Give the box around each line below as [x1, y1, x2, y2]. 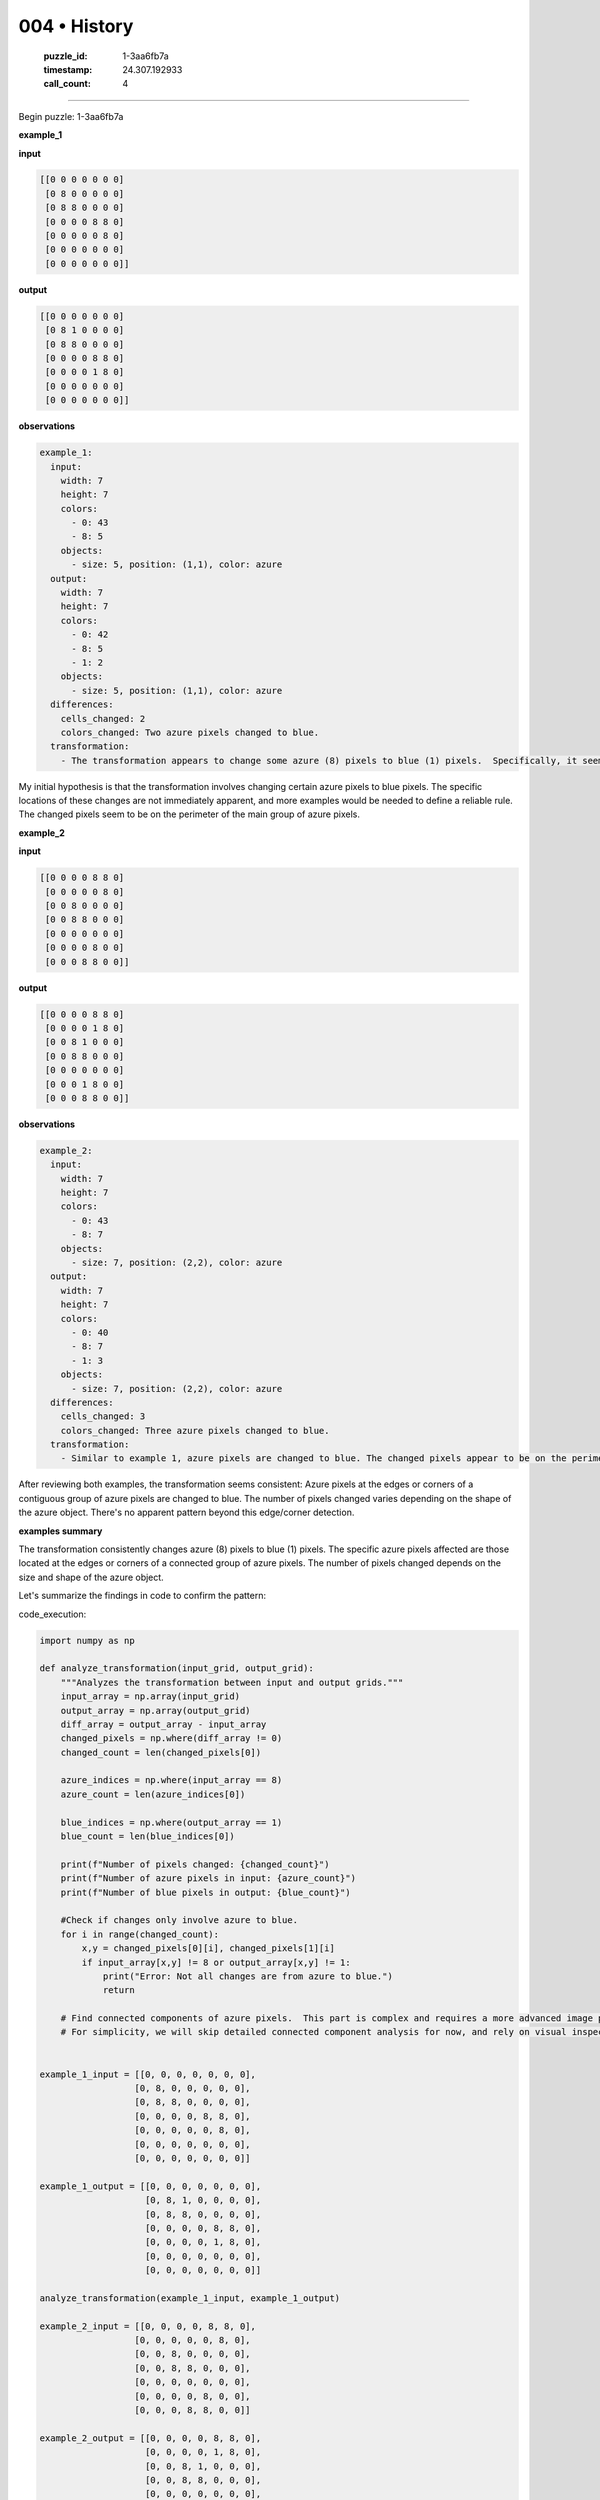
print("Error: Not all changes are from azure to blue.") [102, 1970, 394, 1982]
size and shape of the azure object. [18, 1571, 164, 1583]
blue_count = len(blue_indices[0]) [60, 1831, 235, 1842]
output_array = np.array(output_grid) [60, 1705, 251, 1716]
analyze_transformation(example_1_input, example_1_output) [39, 2292, 341, 2304]
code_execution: [18, 1608, 87, 1620]
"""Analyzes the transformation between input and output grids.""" [60, 1676, 404, 1688]
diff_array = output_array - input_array [60, 1718, 267, 1730]
